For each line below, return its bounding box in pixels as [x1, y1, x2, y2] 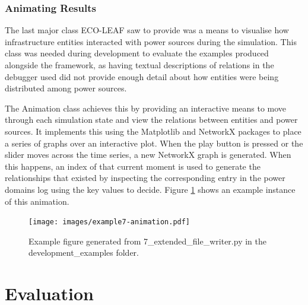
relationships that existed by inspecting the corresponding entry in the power [5, 171, 285, 184]
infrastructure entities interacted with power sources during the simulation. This [5, 35, 297, 47]
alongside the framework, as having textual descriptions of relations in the [5, 59, 274, 71]
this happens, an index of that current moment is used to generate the [5, 160, 261, 172]
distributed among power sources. [5, 82, 127, 94]
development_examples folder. [28, 246, 139, 259]
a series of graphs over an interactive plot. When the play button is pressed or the [5, 136, 303, 149]
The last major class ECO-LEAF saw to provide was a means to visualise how [5, 24, 289, 36]
